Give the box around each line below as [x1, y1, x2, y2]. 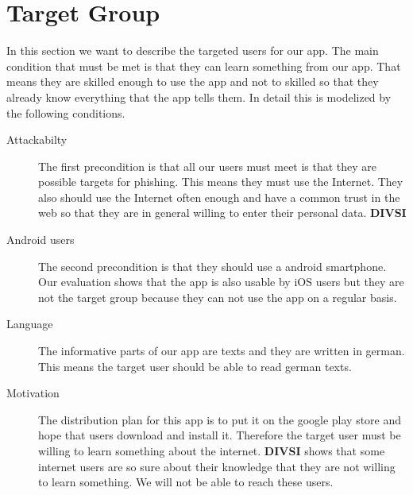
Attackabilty [6, 131, 68, 148]
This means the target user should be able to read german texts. [38, 358, 352, 374]
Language [6, 315, 53, 332]
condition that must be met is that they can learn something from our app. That [6, 57, 401, 74]
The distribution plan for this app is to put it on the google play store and [38, 411, 402, 427]
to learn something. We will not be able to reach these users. [38, 474, 334, 490]
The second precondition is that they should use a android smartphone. [38, 257, 387, 274]
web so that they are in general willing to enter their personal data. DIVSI [38, 204, 407, 221]
